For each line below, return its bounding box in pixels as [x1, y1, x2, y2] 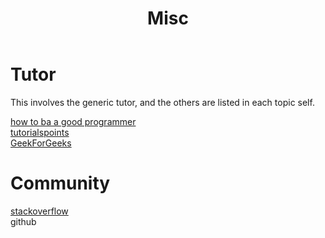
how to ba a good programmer [10, 115, 137, 127]
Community [10, 172, 111, 195]
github [10, 215, 37, 227]
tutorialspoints [10, 126, 70, 138]
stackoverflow [10, 205, 69, 217]
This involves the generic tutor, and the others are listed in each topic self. [10, 96, 315, 108]
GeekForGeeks [10, 137, 72, 149]
